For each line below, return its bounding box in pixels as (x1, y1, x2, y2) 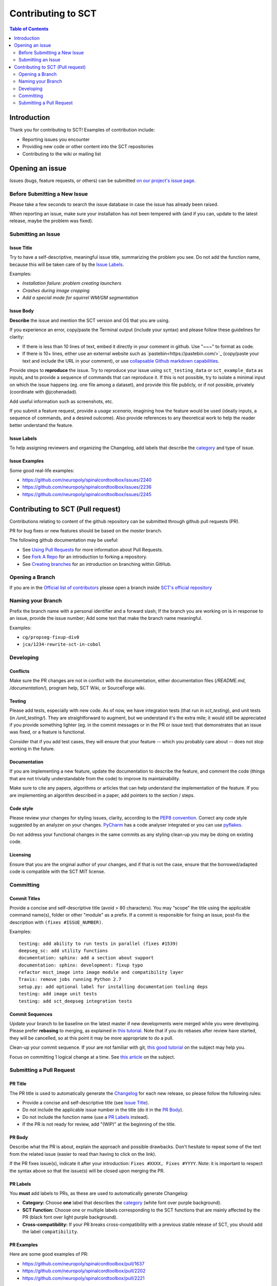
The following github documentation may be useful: (9, 537, 118, 543)
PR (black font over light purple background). (22, 1214, 118, 1220)
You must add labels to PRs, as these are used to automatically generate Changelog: (9, 1190, 189, 1196)
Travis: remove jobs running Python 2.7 (18, 976, 122, 983)
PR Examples (9, 1242, 38, 1247)
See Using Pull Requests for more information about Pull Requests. (22, 546, 164, 552)
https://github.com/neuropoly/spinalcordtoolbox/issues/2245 (22, 491, 151, 497)
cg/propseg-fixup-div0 (22, 634, 80, 640)
